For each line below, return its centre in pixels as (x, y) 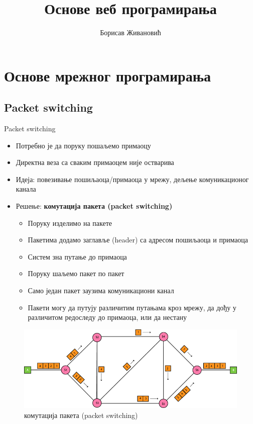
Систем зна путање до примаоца (77, 256)
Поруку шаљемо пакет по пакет (76, 273)
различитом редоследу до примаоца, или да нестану (107, 317)
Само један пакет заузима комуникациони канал (101, 290)
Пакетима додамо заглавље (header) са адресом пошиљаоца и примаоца (138, 240)
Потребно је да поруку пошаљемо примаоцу (83, 145)
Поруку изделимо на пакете (70, 223)
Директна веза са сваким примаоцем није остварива (95, 162)
